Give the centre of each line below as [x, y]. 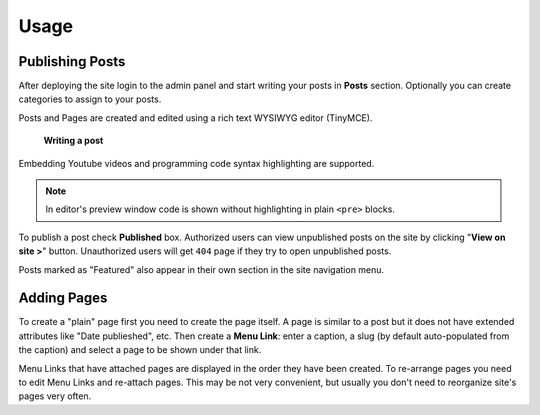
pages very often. [55, 396]
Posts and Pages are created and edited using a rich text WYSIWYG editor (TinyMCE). [195, 117]
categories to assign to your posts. [90, 99]
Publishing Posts [72, 61]
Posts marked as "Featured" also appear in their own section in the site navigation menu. [201, 269]
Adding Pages [63, 298]
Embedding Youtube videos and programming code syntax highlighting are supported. [196, 163]
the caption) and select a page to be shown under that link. [140, 350]
